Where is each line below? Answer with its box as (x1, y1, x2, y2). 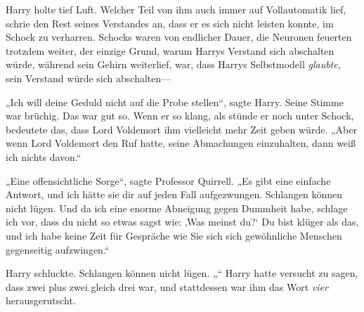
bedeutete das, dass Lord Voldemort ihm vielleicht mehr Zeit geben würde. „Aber (6, 122, 357, 136)
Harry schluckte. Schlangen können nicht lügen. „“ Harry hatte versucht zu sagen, (6, 266, 358, 280)
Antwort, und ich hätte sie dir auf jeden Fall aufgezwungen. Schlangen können (6, 187, 343, 202)
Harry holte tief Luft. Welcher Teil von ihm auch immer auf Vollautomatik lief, (6, 2, 346, 16)
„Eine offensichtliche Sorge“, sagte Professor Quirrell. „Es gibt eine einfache (6, 173, 331, 188)
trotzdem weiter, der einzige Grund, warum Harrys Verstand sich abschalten (6, 43, 334, 58)
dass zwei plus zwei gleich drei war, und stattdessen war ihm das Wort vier (6, 279, 328, 294)
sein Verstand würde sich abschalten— (6, 70, 171, 85)
